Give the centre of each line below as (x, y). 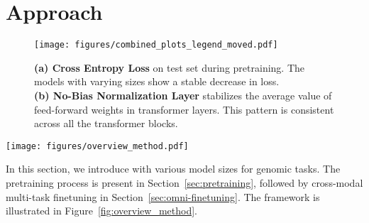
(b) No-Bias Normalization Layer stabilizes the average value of (183, 95)
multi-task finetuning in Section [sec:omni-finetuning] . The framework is (163, 196)
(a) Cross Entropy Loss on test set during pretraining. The (170, 67)
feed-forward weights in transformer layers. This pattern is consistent (184, 109)
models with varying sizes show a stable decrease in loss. (157, 81)
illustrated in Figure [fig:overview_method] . (101, 211)
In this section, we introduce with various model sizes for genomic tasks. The (173, 169)
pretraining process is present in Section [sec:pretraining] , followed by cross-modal (184, 183)
